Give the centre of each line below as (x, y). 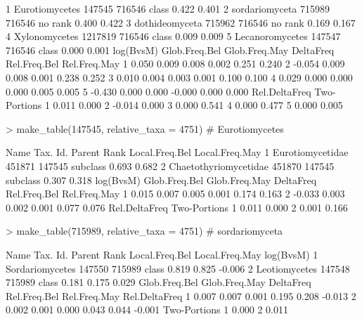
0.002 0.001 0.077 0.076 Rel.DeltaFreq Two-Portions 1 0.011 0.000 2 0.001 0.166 (177, 207)
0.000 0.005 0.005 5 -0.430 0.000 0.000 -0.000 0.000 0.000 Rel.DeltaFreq (159, 91)
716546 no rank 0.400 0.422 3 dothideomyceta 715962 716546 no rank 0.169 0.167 (181, 22)
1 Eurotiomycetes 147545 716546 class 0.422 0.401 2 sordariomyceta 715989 (168, 8)
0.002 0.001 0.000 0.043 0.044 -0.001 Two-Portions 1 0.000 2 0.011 (147, 310)
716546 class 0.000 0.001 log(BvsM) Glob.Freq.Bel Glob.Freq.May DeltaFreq (170, 50)
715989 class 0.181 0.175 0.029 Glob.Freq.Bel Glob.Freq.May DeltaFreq (159, 282)
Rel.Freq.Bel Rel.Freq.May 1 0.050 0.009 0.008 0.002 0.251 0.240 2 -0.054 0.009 (175, 64)
